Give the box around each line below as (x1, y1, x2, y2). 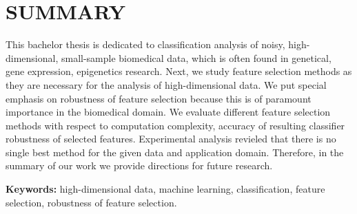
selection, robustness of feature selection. (6, 195, 177, 209)
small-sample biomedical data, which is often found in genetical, (61, 50, 331, 65)
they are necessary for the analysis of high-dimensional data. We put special (6, 77, 327, 92)
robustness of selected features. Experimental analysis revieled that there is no (6, 131, 336, 146)
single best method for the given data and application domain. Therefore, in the (6, 145, 344, 159)
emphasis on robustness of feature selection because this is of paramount (6, 91, 312, 105)
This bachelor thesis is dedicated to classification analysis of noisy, (6, 37, 285, 52)
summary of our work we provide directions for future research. (6, 158, 273, 173)
